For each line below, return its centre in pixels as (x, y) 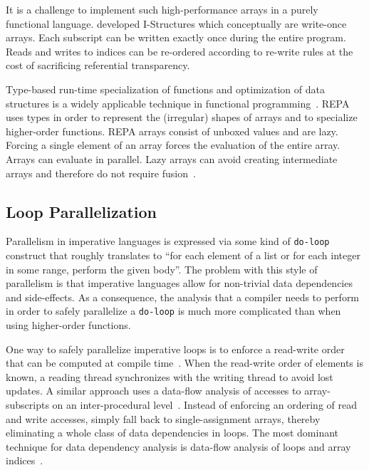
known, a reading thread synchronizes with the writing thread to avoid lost (170, 376)
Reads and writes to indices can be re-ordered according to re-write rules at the (180, 51)
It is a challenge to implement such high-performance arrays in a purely (162, 9)
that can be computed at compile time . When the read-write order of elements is (184, 363)
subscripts (27, 404)
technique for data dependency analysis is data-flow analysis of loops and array (178, 446)
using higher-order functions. (68, 325)
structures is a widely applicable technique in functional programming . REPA (178, 103)
